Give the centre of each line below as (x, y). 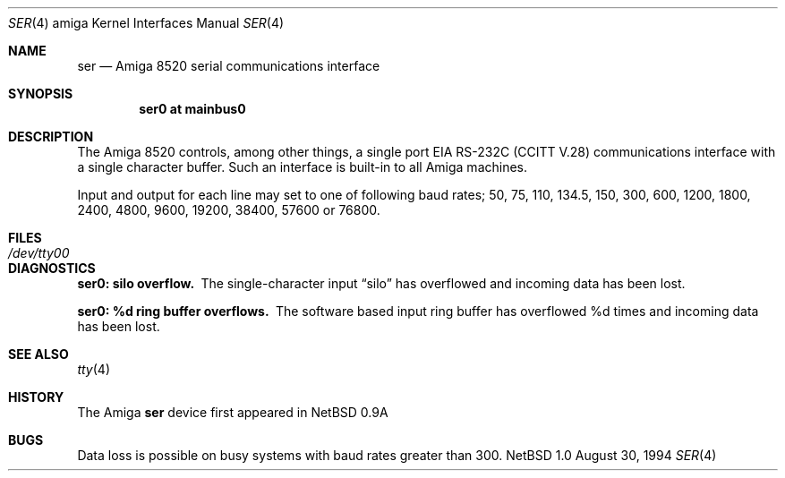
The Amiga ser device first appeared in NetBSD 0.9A (233, 412)
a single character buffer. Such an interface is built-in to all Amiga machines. (303, 167)
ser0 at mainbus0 (192, 109)
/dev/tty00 (39, 253)
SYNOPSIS (41, 94)
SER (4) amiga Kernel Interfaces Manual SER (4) (146, 23)
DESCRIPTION (51, 137)
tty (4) (94, 369)
